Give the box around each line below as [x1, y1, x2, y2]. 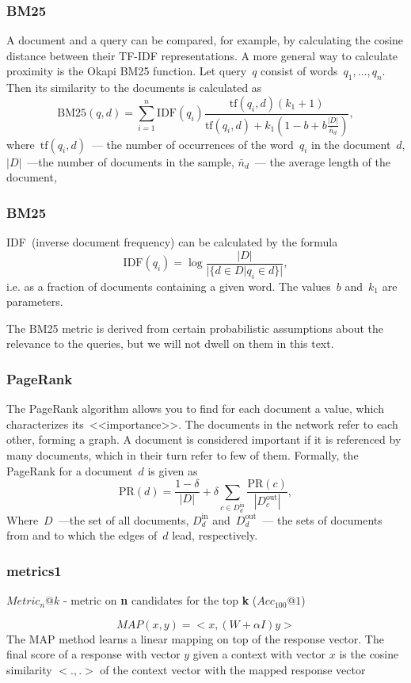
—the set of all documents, [58, 511, 189, 528]
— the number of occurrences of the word [91, 135, 294, 152]
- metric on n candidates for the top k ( [63, 592, 257, 609]
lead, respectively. [172, 527, 258, 544]
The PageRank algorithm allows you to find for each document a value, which [6, 400, 384, 417]
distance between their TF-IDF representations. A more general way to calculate [6, 47, 398, 63]
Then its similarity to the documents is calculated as [6, 79, 262, 96]
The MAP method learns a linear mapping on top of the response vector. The [6, 630, 384, 647]
